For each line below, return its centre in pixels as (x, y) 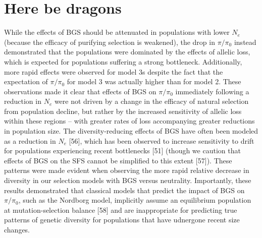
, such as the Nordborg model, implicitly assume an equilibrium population (135, 200)
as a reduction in (30, 140)
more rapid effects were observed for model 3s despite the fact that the (114, 71)
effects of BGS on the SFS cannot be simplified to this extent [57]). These (118, 160)
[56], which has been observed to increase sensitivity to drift (162, 140)
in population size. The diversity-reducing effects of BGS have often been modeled (131, 131)
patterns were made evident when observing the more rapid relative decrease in (127, 170)
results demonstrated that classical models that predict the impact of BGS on (124, 190)
